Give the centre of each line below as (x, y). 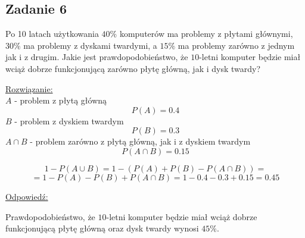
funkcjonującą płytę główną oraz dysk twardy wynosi (102, 228)
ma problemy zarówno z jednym (236, 45)
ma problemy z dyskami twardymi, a (90, 45)
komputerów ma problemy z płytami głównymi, (206, 34)
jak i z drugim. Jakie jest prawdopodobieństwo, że (97, 57)
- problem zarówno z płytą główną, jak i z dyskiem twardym (140, 141)
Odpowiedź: (27, 196)
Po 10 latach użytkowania (52, 34)
